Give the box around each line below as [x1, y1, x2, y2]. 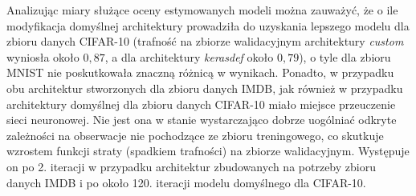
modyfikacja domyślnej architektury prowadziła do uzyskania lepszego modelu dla [6, 17, 410, 34]
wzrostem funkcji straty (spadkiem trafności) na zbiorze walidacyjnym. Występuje [6, 142, 410, 159]
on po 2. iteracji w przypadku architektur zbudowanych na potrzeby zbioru [6, 158, 376, 174]
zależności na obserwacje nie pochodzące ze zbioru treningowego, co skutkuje [6, 126, 384, 143]
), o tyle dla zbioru [299, 48, 391, 65]
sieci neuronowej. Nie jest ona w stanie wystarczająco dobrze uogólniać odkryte [6, 111, 397, 128]
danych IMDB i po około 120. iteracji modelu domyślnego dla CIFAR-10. [6, 174, 366, 190]
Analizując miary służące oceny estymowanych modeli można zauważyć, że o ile [6, 2, 398, 18]
